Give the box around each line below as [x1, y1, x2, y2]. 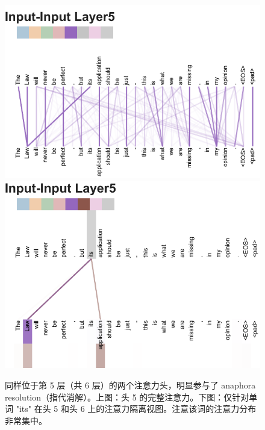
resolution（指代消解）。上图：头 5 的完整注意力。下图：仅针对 [5, 390, 249, 403]
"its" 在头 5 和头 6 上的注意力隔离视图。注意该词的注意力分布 [16, 402, 257, 415]
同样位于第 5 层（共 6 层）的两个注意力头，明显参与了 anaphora [5, 378, 256, 391]
